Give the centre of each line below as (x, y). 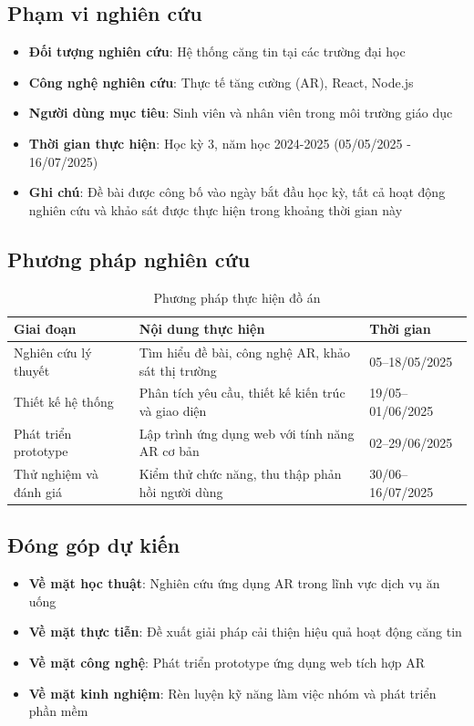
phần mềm (58, 711)
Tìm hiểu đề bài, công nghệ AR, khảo (245, 352)
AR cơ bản (169, 451)
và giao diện (173, 411)
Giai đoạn (45, 329)
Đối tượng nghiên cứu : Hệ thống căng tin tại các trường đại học (217, 52)
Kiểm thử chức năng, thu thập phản (240, 474)
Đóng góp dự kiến (94, 545)
